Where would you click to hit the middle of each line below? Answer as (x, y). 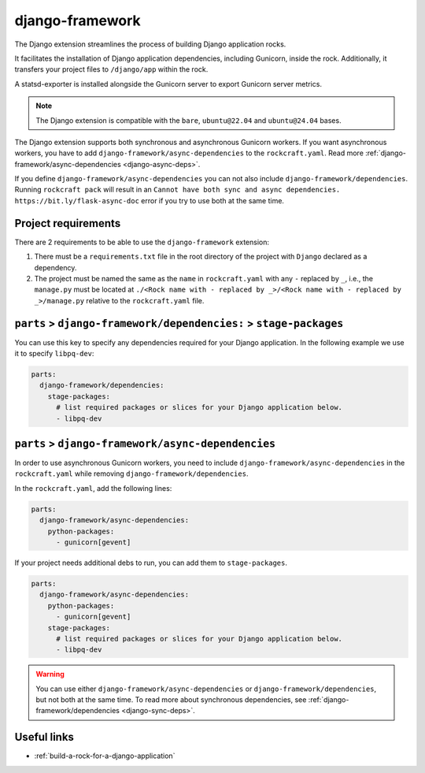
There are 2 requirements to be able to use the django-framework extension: (142, 242)
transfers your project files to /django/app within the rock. (111, 69)
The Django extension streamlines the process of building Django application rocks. (150, 44)
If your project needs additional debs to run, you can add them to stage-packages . (151, 563)
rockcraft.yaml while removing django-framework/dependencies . (131, 474)
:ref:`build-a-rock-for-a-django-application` (105, 756)
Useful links (44, 737)
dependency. (55, 267)
